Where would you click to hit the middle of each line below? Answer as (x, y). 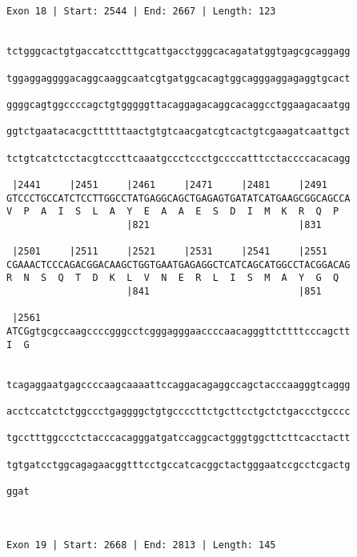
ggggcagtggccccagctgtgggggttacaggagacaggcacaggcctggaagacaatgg (178, 104)
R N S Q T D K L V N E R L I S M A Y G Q (173, 278)
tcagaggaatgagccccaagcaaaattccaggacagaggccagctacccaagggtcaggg (178, 385)
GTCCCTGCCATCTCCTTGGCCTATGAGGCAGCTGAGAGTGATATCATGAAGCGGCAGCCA (178, 198)
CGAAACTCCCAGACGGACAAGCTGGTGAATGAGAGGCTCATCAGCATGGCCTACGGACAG (178, 264)
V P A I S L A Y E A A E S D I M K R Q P (173, 212)
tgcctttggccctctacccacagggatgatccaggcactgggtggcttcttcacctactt (178, 438)
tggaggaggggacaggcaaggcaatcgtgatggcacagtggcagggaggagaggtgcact (178, 78)
